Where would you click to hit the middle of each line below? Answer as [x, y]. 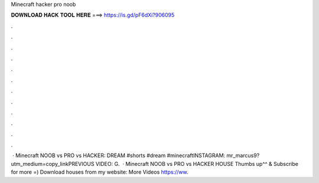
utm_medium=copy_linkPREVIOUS [53, 164]
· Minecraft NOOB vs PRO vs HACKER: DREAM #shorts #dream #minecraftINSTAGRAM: [119, 155]
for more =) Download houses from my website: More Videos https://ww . [100, 172]
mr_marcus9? [243, 155]
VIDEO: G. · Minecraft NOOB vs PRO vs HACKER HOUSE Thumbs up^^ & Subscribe [197, 164]
